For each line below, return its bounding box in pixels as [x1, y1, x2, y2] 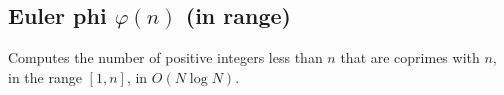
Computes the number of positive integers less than [8, 47, 323, 68]
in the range [8, 66, 82, 87]
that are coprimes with [340, 47, 480, 68]
